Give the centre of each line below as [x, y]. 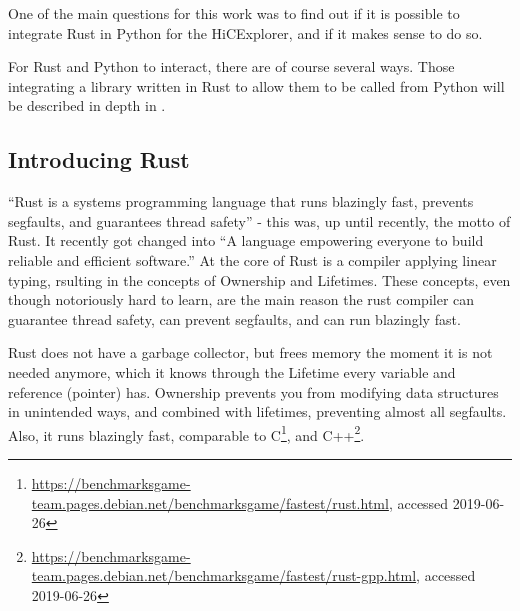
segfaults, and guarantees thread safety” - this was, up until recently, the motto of [259, 220]
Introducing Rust [99, 159]
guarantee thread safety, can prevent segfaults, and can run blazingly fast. [234, 318]
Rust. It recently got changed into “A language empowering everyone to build [246, 240]
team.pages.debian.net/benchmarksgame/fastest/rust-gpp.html [224, 575]
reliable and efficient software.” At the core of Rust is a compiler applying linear [252, 259]
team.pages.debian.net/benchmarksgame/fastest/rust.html [210, 502]
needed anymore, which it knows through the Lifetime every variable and [232, 371]
